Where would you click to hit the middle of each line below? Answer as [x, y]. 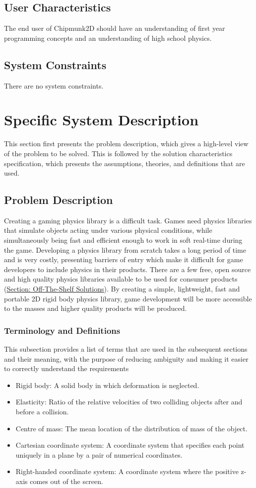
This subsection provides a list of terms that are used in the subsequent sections [126, 349]
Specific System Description [101, 120]
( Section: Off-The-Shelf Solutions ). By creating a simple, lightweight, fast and [122, 289]
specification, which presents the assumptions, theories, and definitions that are [125, 163]
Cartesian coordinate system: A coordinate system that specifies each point [130, 445]
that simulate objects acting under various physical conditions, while [108, 230]
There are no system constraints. [54, 85]
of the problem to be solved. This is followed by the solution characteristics [118, 153]
